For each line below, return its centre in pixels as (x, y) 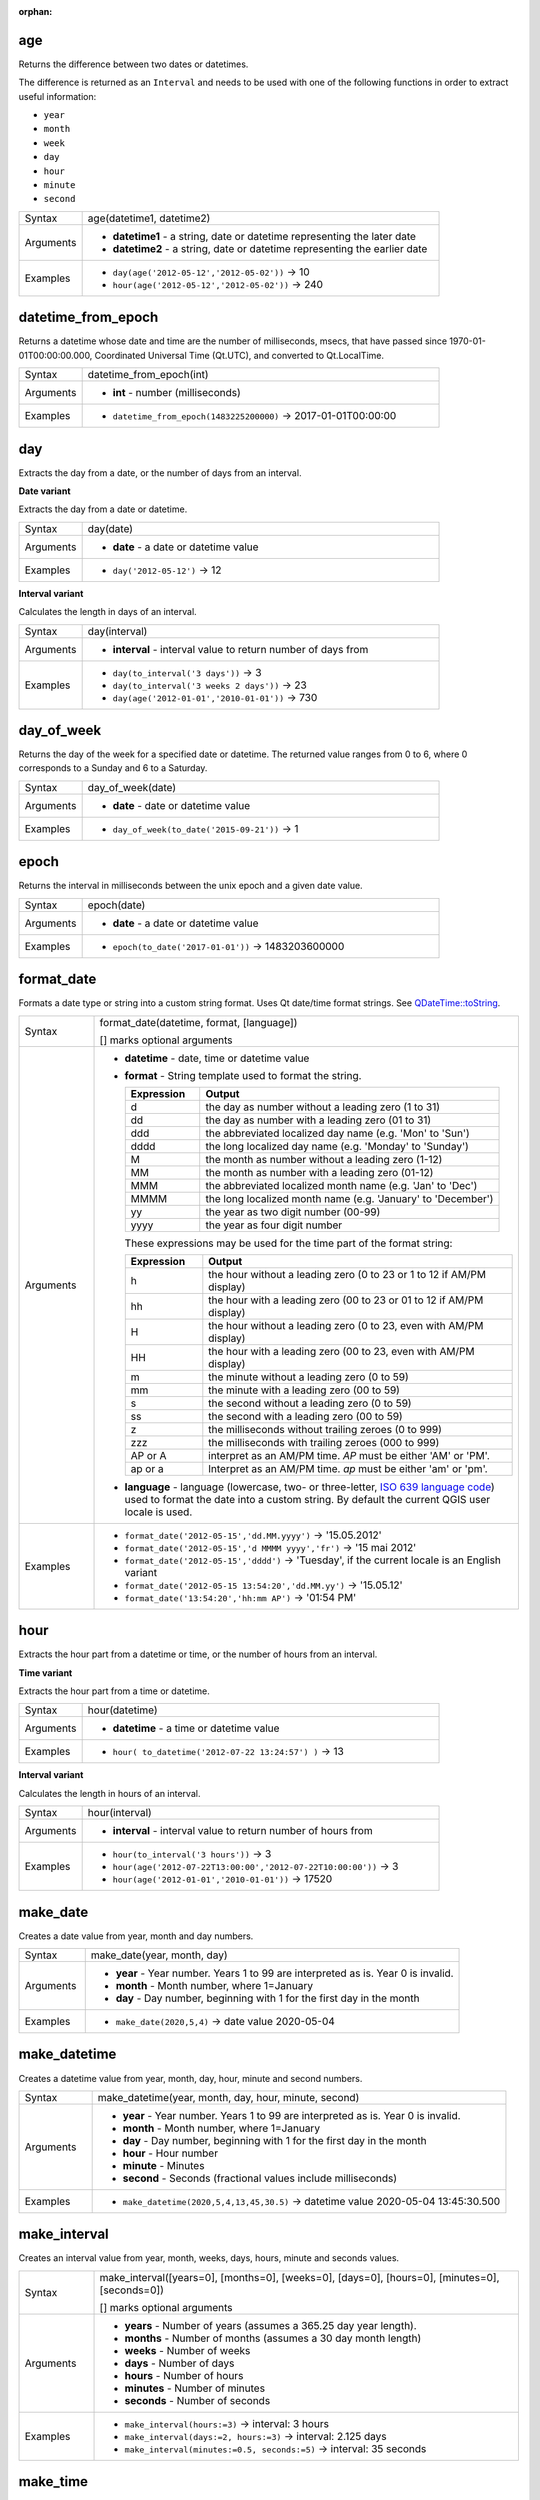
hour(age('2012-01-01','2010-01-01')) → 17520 (222, 1879)
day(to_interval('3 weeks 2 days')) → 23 (209, 685)
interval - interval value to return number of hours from (243, 1831)
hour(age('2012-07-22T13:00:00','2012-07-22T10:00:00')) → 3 (255, 1867)
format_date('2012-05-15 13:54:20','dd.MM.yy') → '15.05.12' (264, 1585)
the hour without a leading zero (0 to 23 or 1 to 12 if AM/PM (347, 1274)
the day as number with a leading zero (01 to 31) (318, 1120)
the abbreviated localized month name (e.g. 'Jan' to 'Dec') (341, 1185)
